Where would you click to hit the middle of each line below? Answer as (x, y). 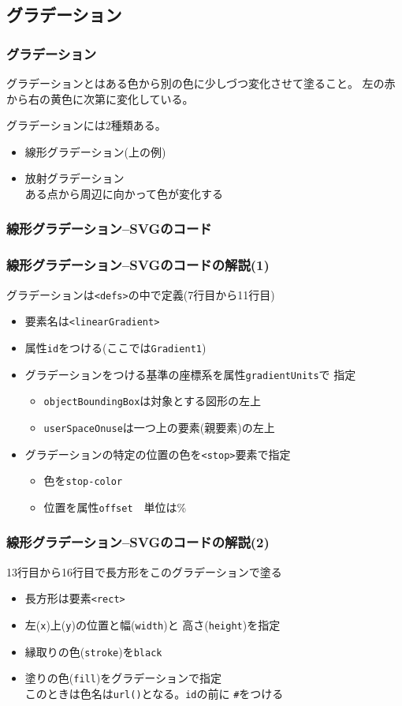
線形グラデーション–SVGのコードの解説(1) (138, 265)
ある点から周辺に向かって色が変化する (124, 193)
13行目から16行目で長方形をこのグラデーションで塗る (144, 571)
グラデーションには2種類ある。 (86, 125)
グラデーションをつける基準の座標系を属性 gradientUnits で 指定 (190, 374)
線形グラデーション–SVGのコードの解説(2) (138, 542)
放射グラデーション (74, 178)
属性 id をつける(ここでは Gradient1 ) (115, 347)
